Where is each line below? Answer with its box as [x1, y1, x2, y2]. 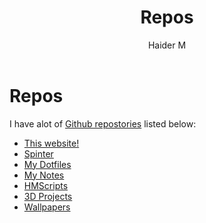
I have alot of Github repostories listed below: [9, 117, 197, 130]
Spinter [23, 147, 54, 160]
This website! [23, 137, 80, 149]
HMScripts [23, 179, 69, 191]
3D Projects [23, 190, 73, 202]
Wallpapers [23, 201, 71, 213]
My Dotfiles [23, 158, 72, 170]
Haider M [147, 39, 187, 51]
